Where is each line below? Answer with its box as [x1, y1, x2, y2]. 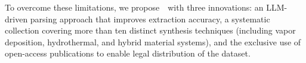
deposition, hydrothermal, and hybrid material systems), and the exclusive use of [5, 35, 301, 48]
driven [5, 12, 28, 25]
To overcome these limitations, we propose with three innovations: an [5, 1, 264, 13]
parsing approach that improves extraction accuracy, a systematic [30, 12, 270, 25]
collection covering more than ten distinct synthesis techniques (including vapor [5, 24, 296, 37]
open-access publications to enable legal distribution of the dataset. [5, 47, 251, 59]
